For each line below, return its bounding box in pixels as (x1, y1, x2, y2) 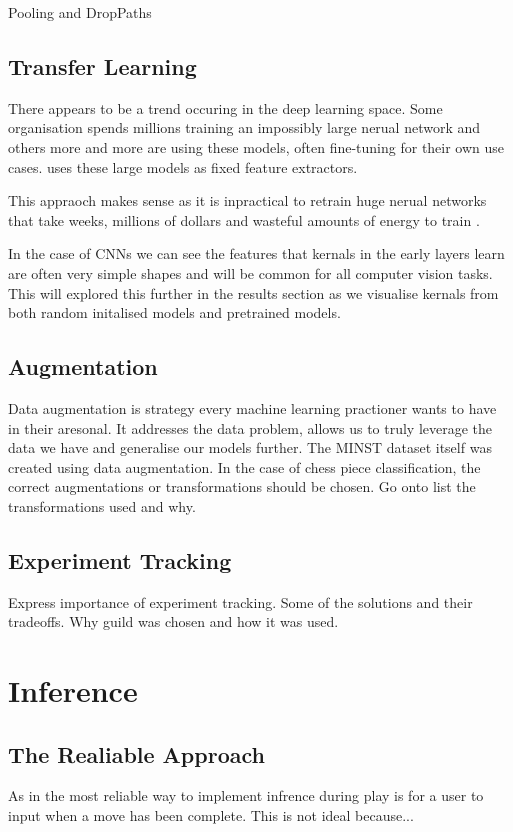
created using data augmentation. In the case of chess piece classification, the (8, 456, 481, 477)
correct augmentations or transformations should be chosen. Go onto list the (8, 476, 476, 497)
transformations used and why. (8, 495, 196, 516)
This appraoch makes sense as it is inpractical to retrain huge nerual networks (8, 190, 487, 211)
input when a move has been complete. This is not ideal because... (8, 805, 414, 826)
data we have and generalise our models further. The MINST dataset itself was (8, 437, 492, 458)
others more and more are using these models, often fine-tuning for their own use (8, 136, 505, 157)
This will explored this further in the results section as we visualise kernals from (8, 282, 499, 303)
